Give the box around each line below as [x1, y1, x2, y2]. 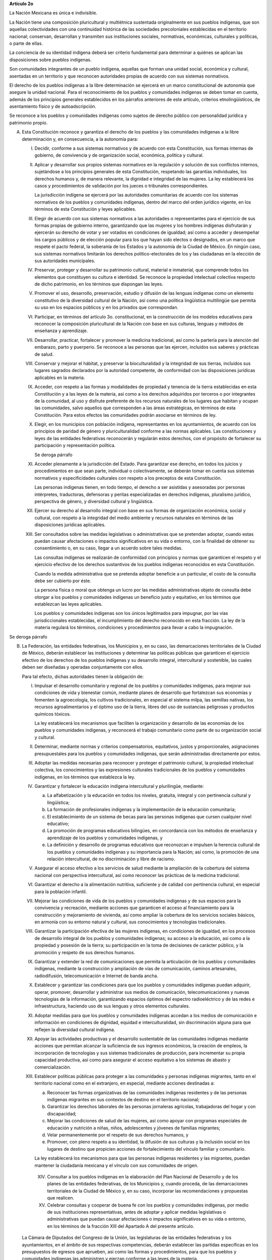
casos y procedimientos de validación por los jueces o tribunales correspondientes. [34, 182, 209, 188]
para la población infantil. [34, 889, 87, 895]
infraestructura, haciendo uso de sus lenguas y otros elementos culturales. [34, 1003, 190, 1009]
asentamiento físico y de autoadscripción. [9, 103, 97, 109]
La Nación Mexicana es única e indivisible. [9, 10, 98, 16]
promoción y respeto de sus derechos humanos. [34, 949, 135, 955]
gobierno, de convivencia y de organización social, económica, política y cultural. [34, 152, 204, 158]
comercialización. [34, 1064, 72, 1070]
